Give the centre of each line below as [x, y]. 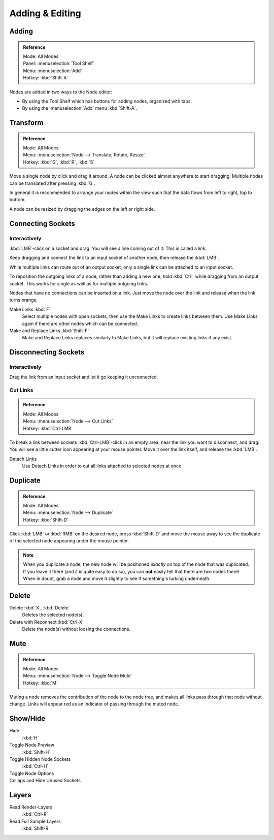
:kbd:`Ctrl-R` [35, 814]
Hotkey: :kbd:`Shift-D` [46, 520]
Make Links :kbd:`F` [30, 309]
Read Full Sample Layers [35, 821]
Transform [26, 123]
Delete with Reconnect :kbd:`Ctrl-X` [46, 622]
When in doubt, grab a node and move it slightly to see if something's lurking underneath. [117, 578]
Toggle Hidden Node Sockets [40, 759]
